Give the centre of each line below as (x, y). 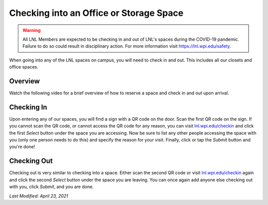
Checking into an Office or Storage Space (96, 13)
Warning (32, 30)
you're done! (22, 147)
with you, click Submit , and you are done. (51, 187)
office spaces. (24, 67)
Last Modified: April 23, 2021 (39, 196)
